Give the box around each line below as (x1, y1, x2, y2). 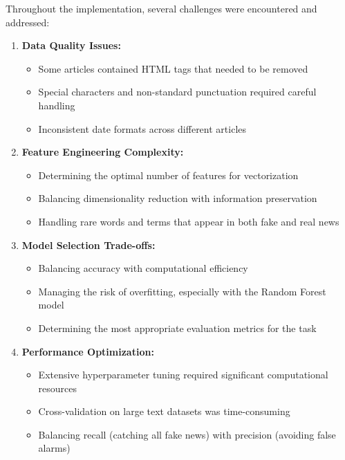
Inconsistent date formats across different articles (38, 121, 247, 136)
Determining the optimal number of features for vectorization (38, 167, 299, 182)
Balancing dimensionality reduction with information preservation (38, 191, 317, 205)
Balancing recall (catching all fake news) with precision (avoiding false (38, 427, 336, 441)
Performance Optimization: (21, 344, 154, 358)
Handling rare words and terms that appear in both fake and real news (38, 214, 339, 228)
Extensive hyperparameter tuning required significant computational (38, 367, 328, 382)
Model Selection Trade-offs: (21, 237, 156, 252)
